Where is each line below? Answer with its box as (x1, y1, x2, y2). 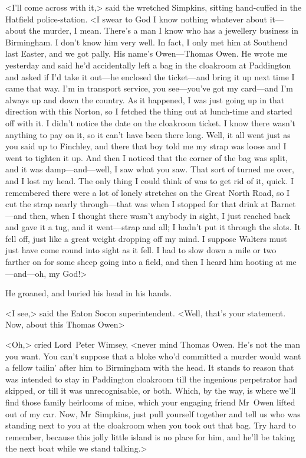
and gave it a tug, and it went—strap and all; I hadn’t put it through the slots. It (5, 221, 301, 233)
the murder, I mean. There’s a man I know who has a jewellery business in (29, 24, 299, 37)
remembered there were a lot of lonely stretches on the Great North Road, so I (5, 186, 290, 198)
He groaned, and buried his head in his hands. (5, 287, 172, 299)
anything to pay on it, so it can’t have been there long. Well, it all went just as (5, 128, 291, 140)
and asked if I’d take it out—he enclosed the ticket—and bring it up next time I (5, 70, 295, 83)
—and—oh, (5, 267, 47, 279)
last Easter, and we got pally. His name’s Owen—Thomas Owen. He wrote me (5, 47, 288, 60)
